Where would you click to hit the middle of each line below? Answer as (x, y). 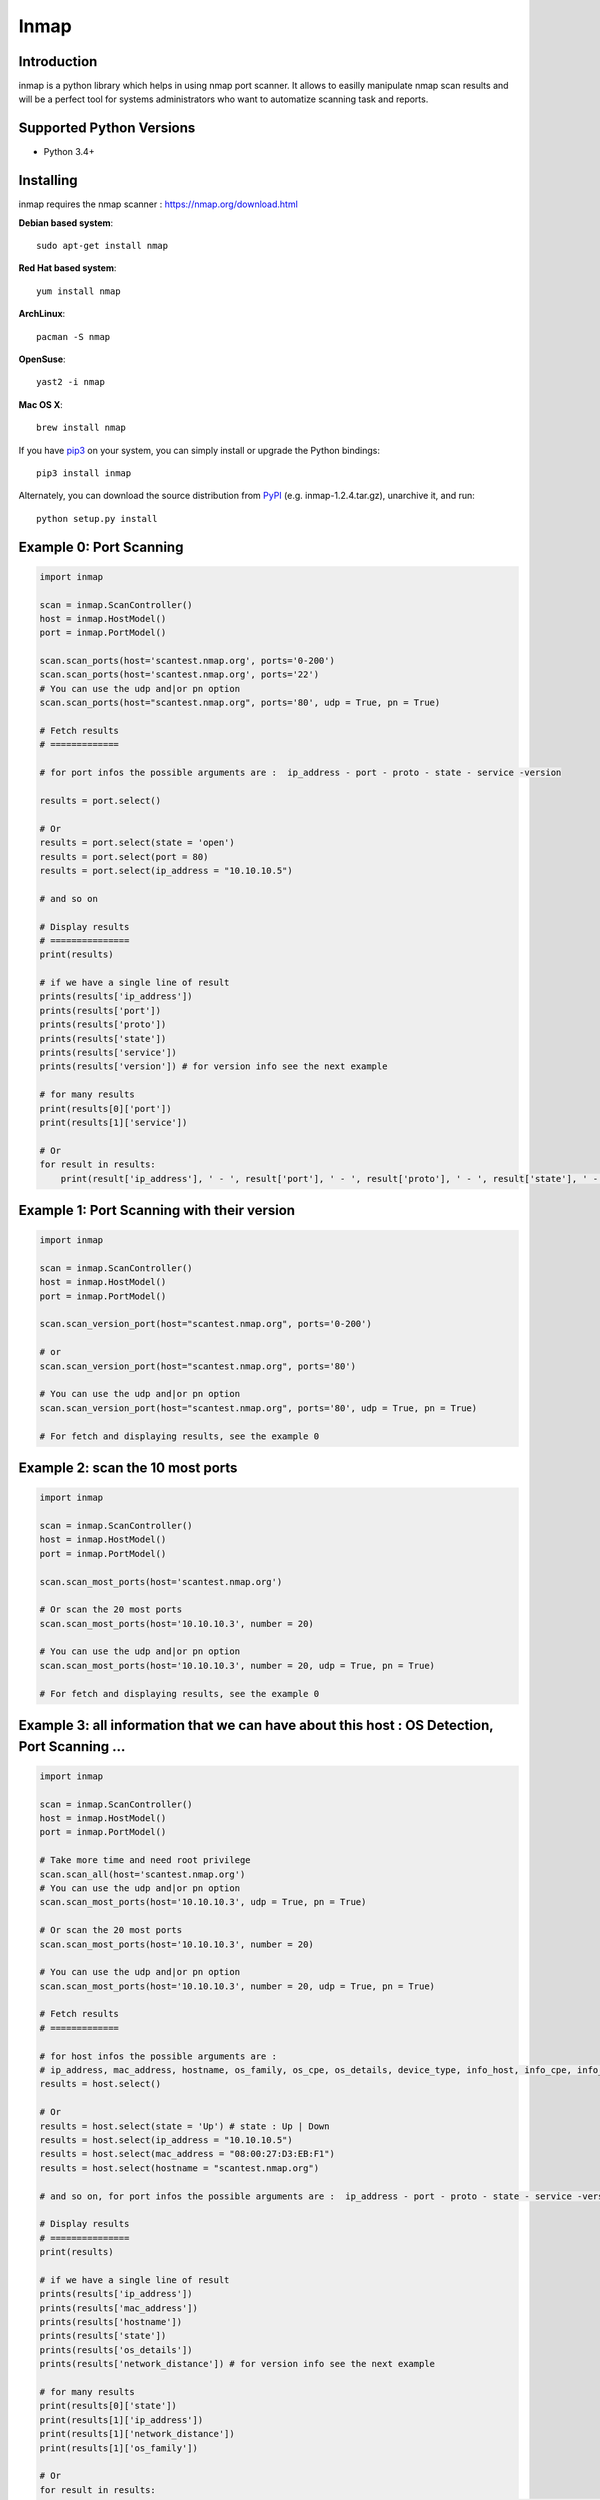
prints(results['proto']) (103, 1024)
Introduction (58, 61)
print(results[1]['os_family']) (119, 2448)
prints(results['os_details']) (116, 2349)
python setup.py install (97, 518)
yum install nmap (78, 291)
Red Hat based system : (67, 268)
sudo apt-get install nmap (102, 246)
